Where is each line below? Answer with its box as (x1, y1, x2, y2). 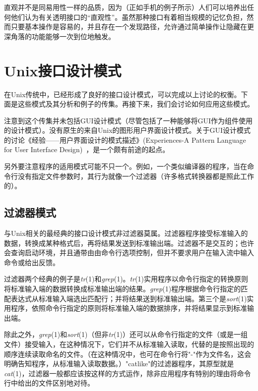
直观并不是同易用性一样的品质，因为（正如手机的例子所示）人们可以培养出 (4, 2, 247, 12)
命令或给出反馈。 (4, 257, 60, 267)
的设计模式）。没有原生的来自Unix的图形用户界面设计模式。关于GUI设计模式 (4, 125, 251, 135)
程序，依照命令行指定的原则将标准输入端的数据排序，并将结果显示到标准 (10, 303, 247, 313)
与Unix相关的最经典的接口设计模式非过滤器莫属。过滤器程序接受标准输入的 (4, 228, 248, 238)
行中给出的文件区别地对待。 (4, 378, 94, 388)
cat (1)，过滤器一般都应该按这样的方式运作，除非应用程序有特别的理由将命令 (4, 368, 251, 378)
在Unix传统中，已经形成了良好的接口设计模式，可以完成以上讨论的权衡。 (4, 89, 241, 99)
